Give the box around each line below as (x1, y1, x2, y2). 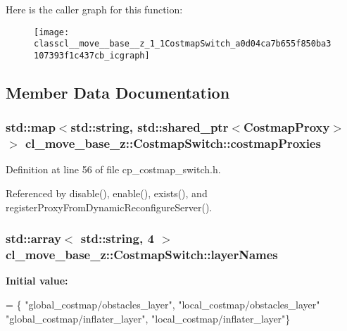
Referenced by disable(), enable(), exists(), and (6, 186, 208, 201)
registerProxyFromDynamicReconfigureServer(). (6, 199, 213, 214)
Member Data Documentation (6, 81, 230, 103)
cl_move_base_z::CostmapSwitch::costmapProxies (25, 135, 321, 152)
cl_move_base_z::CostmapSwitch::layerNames (6, 246, 278, 263)
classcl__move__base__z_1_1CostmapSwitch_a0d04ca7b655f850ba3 (34, 39, 332, 49)
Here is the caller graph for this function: (6, 2, 183, 16)
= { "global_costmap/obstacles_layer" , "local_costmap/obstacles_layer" (6, 297, 320, 311)
